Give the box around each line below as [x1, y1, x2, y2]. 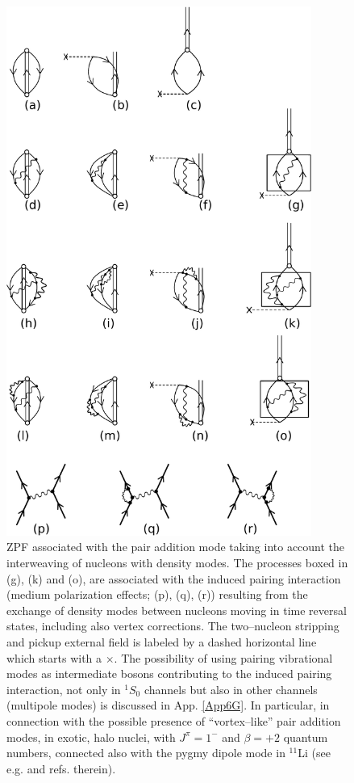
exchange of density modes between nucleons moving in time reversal [6, 601, 347, 618]
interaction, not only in [6, 680, 121, 697]
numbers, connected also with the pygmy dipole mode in [6, 744, 285, 761]
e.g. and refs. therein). [6, 760, 116, 777]
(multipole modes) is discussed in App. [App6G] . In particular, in [6, 697, 330, 714]
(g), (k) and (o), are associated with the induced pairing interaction [6, 570, 341, 587]
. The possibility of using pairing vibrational [114, 649, 333, 666]
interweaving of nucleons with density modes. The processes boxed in [6, 554, 348, 571]
